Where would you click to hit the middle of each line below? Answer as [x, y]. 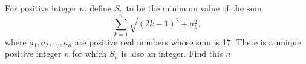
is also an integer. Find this [172, 54]
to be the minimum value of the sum [194, 8]
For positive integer [41, 8]
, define [98, 8]
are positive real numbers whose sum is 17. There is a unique [188, 42]
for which [90, 54]
